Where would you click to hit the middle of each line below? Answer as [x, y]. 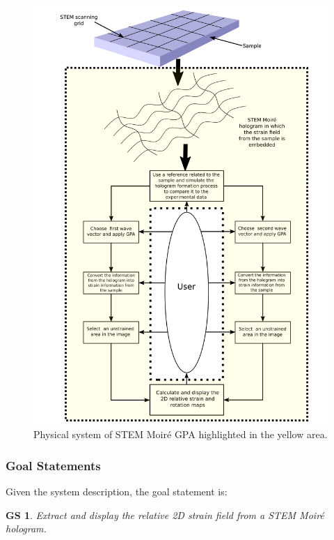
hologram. [26, 528]
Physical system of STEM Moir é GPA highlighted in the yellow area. [181, 434]
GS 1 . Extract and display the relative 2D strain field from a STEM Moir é [165, 515]
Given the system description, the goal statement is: [117, 491]
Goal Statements [53, 465]
